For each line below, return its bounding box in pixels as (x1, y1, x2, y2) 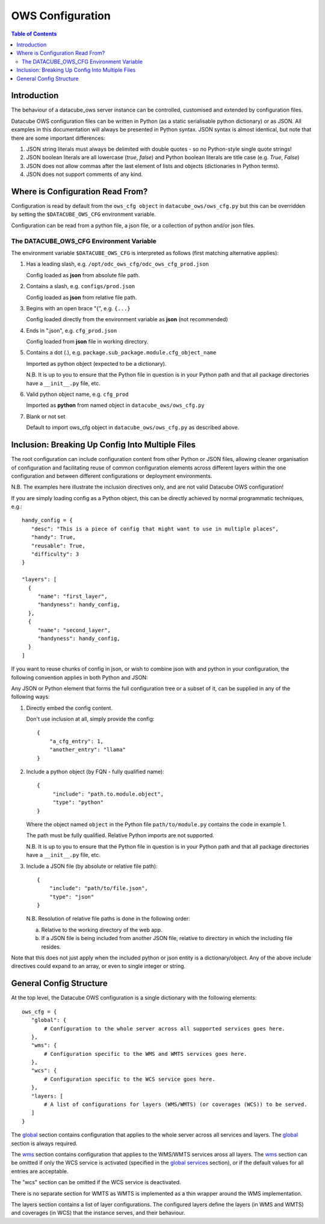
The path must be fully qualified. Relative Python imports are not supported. (26, 832, 215, 839)
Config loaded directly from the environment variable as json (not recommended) (26, 316, 228, 323)
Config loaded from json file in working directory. (26, 338, 149, 345)
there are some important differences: (11, 134, 105, 142)
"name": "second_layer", (37, 627, 111, 633)
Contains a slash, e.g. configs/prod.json (26, 283, 135, 290)
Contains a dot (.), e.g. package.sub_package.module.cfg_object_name (26, 349, 217, 356)
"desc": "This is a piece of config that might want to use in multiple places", (31, 525, 279, 532)
